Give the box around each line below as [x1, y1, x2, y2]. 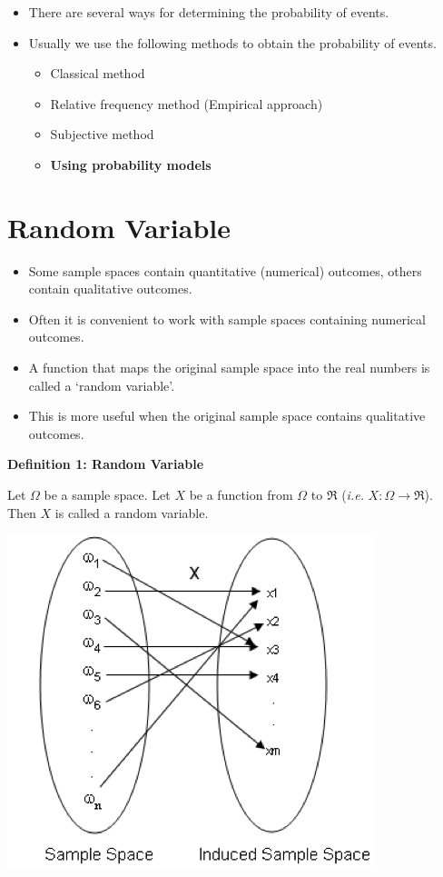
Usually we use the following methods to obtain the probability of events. [28, 33, 437, 52]
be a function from [189, 485, 293, 504]
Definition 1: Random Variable [7, 454, 204, 473]
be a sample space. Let [44, 485, 171, 504]
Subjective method [50, 125, 154, 144]
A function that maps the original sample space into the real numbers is [28, 358, 430, 377]
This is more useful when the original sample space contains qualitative [28, 406, 426, 425]
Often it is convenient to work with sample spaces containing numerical [28, 309, 426, 328]
